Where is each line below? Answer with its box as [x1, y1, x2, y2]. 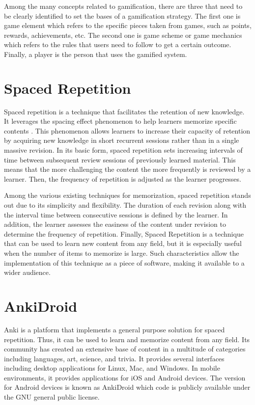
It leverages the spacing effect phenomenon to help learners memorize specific [4, 116, 237, 126]
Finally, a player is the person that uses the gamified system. [4, 49, 187, 59]
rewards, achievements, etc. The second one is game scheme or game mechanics [4, 29, 242, 40]
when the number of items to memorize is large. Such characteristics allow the [4, 248, 239, 258]
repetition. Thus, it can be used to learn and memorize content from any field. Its [4, 334, 250, 344]
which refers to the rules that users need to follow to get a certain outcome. [4, 39, 231, 50]
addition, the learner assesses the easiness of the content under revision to [4, 219, 226, 229]
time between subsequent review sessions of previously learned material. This [4, 154, 236, 164]
